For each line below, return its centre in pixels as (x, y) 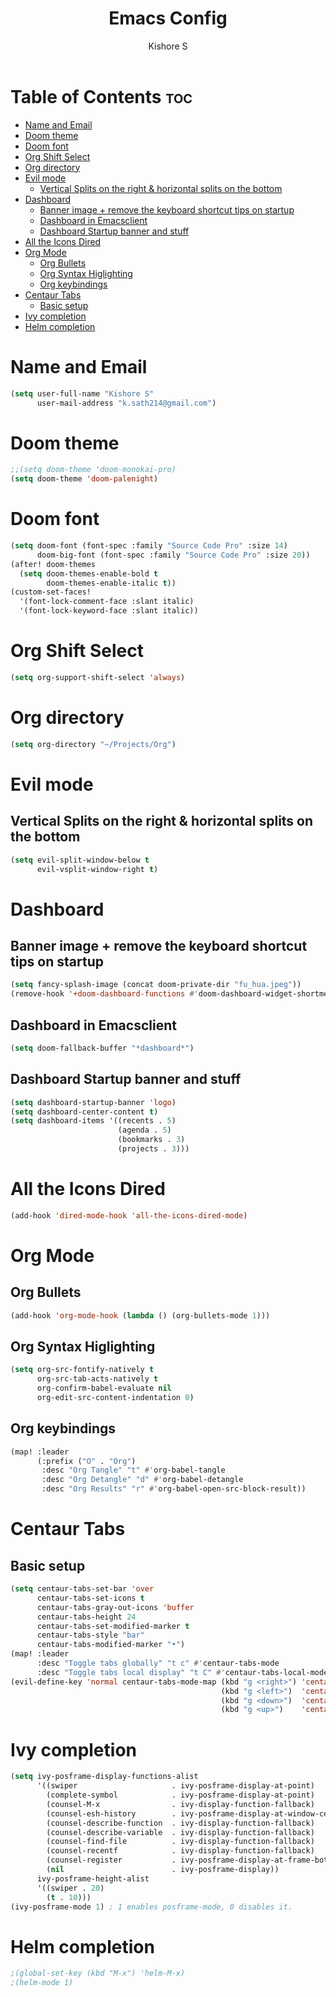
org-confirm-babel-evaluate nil (104, 1388)
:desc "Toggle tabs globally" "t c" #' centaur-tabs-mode (158, 1663)
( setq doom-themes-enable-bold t (89, 573)
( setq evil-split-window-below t (80, 860)
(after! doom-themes (53, 564)
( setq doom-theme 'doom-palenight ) (84, 479)
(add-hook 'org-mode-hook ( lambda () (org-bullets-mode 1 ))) (140, 1315)
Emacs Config (168, 18)
